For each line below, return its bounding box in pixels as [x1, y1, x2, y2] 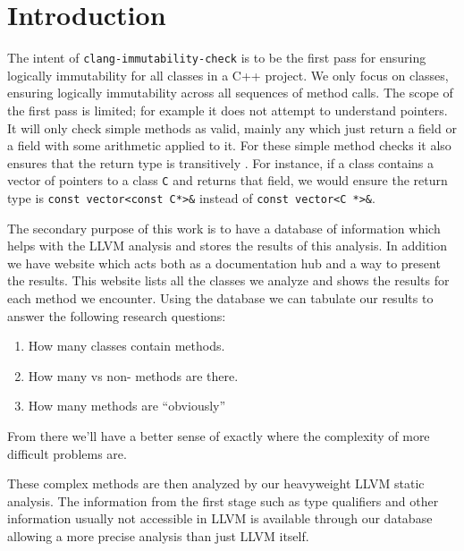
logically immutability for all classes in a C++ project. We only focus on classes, [7, 65, 449, 84]
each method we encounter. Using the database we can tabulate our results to [7, 289, 434, 308]
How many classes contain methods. [28, 336, 225, 355]
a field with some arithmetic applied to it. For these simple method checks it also [7, 136, 451, 155]
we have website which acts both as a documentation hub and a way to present [7, 253, 441, 272]
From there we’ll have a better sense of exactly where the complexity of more [7, 427, 430, 445]
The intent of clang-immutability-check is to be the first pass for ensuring [7, 48, 426, 67]
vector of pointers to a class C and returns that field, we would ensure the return [7, 171, 448, 190]
